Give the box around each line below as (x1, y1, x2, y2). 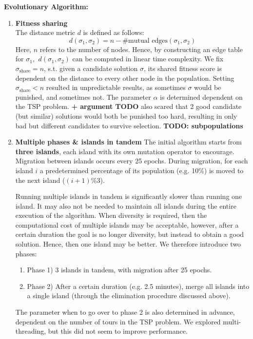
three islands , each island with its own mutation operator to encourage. (15, 146, 234, 156)
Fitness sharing (15, 18, 68, 28)
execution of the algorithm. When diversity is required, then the (15, 210, 207, 220)
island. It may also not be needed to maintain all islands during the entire (15, 200, 236, 211)
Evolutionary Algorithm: (4, 1, 89, 11)
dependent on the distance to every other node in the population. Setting (15, 72, 234, 83)
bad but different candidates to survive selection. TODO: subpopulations (15, 120, 243, 130)
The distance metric (15, 27, 76, 37)
